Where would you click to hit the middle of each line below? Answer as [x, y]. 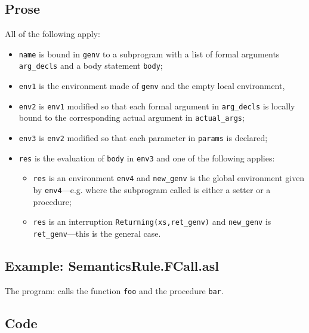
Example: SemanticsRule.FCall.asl [112, 265]
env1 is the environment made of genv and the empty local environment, [152, 86]
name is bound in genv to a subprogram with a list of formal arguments [149, 54]
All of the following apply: [52, 34]
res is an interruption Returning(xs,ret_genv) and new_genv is [152, 222]
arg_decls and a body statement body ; [91, 65]
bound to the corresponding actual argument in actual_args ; [132, 117]
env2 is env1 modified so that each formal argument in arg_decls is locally [157, 106]
